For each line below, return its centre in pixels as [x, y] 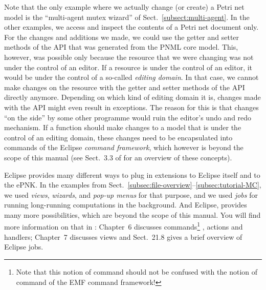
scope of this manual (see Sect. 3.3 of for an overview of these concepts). [118, 157]
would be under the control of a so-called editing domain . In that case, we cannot [131, 77]
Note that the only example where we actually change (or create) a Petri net [124, 7]
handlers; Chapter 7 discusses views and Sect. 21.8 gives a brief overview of [123, 236]
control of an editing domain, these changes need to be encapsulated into [118, 137]
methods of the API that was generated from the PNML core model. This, [121, 47]
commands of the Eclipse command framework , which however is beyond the [124, 147]
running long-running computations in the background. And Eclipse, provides [126, 205]
